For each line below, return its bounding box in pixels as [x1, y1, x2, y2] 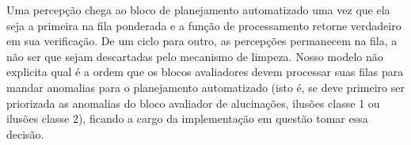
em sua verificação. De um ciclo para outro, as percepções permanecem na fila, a [6, 32, 398, 49]
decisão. [6, 125, 44, 142]
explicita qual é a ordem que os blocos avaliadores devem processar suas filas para [6, 63, 404, 80]
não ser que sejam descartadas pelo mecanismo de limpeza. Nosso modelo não [6, 48, 383, 64]
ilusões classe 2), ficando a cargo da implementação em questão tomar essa [6, 110, 368, 127]
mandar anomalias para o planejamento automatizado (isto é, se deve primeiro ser [6, 78, 405, 95]
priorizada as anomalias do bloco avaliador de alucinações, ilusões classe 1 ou [6, 94, 380, 111]
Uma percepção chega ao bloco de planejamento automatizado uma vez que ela [6, 2, 390, 17]
